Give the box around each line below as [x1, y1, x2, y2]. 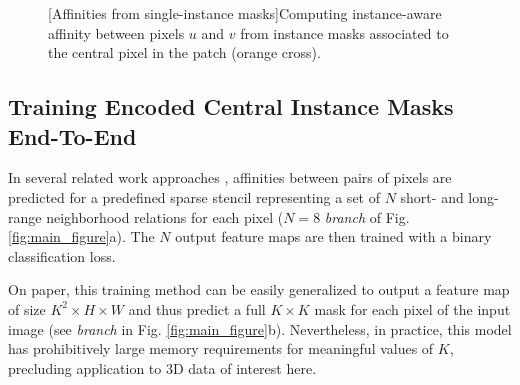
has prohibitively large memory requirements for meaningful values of [8, 338, 434, 359]
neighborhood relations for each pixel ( [46, 206, 284, 227]
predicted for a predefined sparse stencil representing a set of [8, 186, 380, 207]
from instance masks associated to [240, 22, 449, 43]
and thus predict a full [128, 298, 266, 319]
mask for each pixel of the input [314, 298, 511, 319]
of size [8, 298, 46, 319]
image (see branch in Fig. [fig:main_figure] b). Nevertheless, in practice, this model [8, 318, 512, 339]
